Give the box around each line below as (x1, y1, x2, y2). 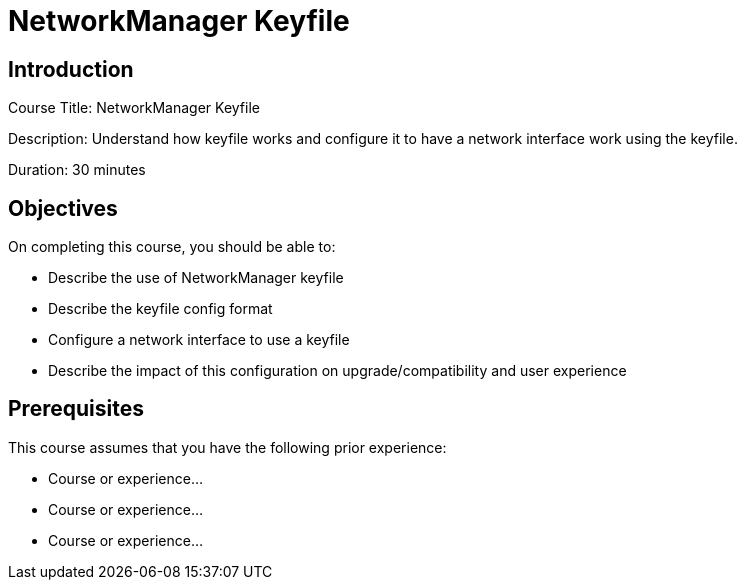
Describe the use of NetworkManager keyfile (48, 269, 344, 287)
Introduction (8, 56, 134, 82)
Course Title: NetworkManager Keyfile (8, 99, 260, 117)
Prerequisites (8, 396, 144, 422)
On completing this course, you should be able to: (8, 238, 336, 256)
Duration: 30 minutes (8, 161, 146, 179)
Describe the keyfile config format (48, 300, 273, 318)
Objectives (8, 195, 118, 221)
